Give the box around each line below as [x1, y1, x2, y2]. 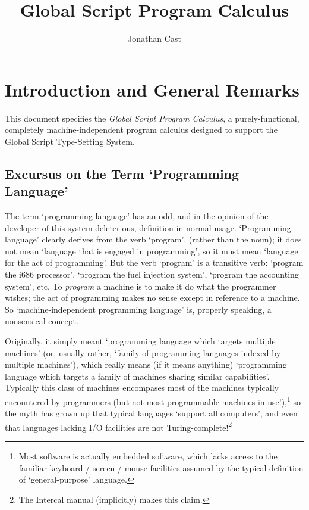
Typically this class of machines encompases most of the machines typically [5, 381, 279, 394]
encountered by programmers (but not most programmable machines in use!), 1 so [5, 393, 301, 408]
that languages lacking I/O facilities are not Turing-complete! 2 [5, 419, 232, 433]
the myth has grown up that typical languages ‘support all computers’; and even [5, 407, 298, 419]
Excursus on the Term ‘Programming [5, 164, 239, 182]
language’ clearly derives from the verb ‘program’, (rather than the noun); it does [5, 233, 302, 245]
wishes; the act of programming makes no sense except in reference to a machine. [5, 291, 300, 304]
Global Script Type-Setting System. [5, 135, 135, 147]
